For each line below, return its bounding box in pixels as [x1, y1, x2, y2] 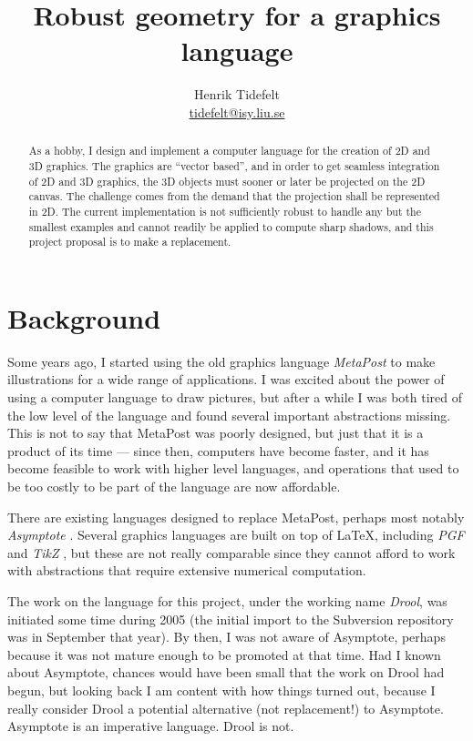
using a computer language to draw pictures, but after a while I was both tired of [7, 388, 462, 407]
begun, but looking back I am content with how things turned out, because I [7, 680, 436, 699]
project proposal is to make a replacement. [28, 234, 231, 249]
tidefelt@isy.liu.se [189, 102, 285, 121]
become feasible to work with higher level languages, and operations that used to [7, 459, 459, 478]
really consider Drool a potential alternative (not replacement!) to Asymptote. [7, 698, 444, 717]
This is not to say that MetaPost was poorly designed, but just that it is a [7, 423, 424, 442]
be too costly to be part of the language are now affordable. [7, 476, 341, 495]
